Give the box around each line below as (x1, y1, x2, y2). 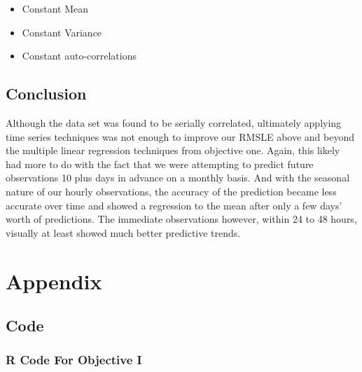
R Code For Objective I (6, 351, 142, 368)
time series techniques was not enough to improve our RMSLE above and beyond (6, 129, 354, 144)
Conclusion (6, 83, 87, 104)
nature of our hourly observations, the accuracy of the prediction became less (6, 184, 337, 198)
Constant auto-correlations (22, 48, 137, 63)
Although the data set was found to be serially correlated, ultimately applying (6, 115, 342, 130)
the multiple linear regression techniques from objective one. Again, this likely (6, 143, 340, 158)
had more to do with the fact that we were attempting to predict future (6, 156, 314, 171)
